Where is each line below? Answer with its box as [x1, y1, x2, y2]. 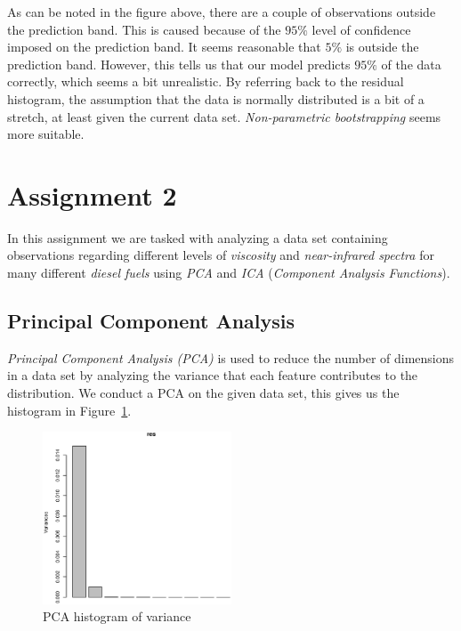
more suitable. [7, 125, 85, 143]
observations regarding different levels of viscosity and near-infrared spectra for [7, 246, 434, 264]
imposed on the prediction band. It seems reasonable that [7, 37, 321, 56]
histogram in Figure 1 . [7, 400, 132, 419]
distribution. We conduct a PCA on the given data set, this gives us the [7, 384, 400, 402]
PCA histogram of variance [43, 607, 191, 626]
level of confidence [311, 20, 411, 38]
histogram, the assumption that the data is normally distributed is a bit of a [7, 89, 425, 108]
